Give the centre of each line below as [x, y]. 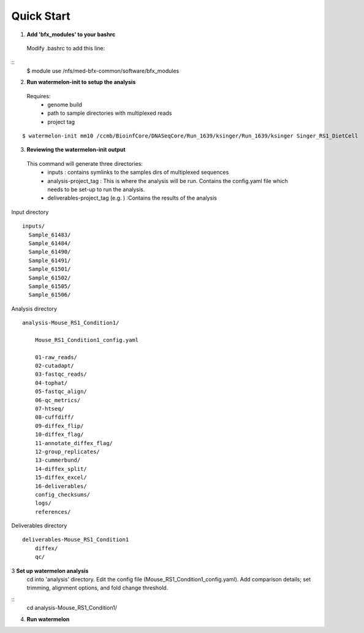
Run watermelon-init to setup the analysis [81, 82]
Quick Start [41, 16]
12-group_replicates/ [67, 452]
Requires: [39, 96]
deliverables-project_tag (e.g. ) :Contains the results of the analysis [132, 198]
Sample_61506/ [50, 295]
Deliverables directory [39, 526]
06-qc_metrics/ [58, 400]
